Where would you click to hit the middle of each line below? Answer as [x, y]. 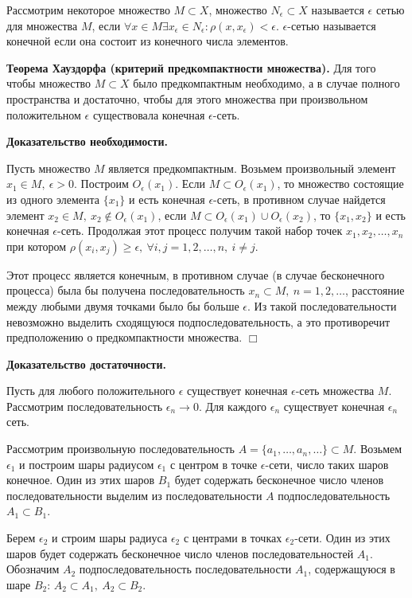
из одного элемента [53, 199]
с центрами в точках [233, 538]
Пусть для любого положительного [91, 391]
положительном [44, 114]
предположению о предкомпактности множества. [124, 337]
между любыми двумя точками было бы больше [123, 305]
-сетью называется [332, 25]
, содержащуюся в [352, 569]
